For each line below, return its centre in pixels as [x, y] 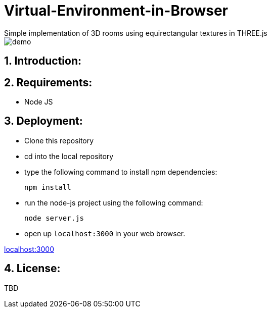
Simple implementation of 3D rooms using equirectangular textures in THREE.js [136, 33]
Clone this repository [59, 140]
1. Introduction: [43, 61]
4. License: [32, 269]
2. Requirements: [48, 82]
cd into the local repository [69, 156]
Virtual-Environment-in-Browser [116, 11]
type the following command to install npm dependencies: [121, 172]
